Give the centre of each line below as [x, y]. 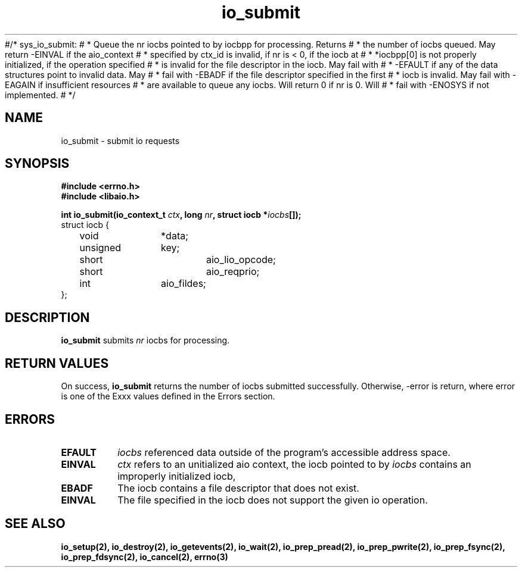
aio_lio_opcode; [241, 260]
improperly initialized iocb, [177, 476]
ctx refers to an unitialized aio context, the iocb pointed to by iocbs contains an [294, 464]
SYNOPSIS [37, 164]
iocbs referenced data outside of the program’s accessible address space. [284, 452]
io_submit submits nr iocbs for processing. [145, 340]
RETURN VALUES [57, 363]
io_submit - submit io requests [120, 140]
